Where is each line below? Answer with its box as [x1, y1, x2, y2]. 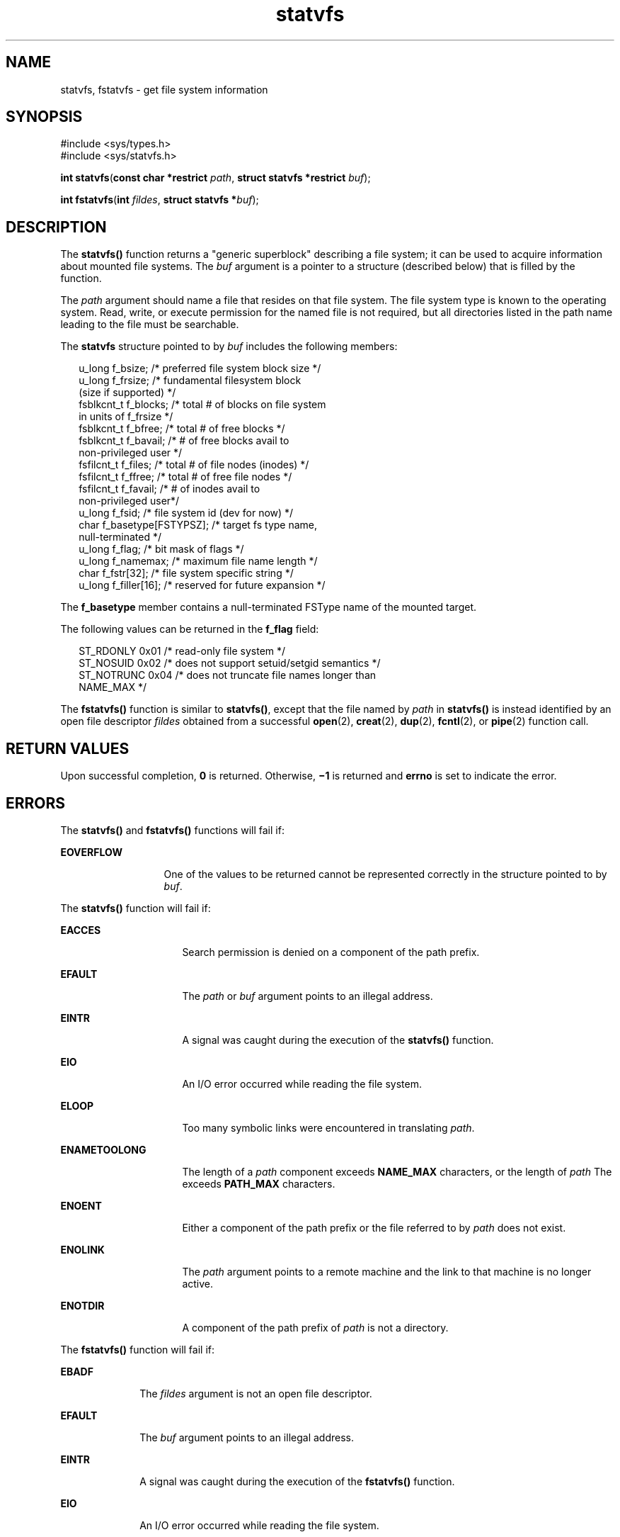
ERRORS [6, 794, 66, 812]
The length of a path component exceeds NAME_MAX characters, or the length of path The [182, 1165, 612, 1178]
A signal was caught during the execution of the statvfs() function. [182, 1033, 494, 1046]
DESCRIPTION [6, 218, 107, 236]
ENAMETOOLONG [60, 1143, 147, 1156]
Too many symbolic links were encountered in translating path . [182, 1121, 475, 1134]
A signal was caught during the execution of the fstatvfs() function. [139, 1475, 455, 1487]
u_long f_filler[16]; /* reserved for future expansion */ [79, 579, 326, 592]
